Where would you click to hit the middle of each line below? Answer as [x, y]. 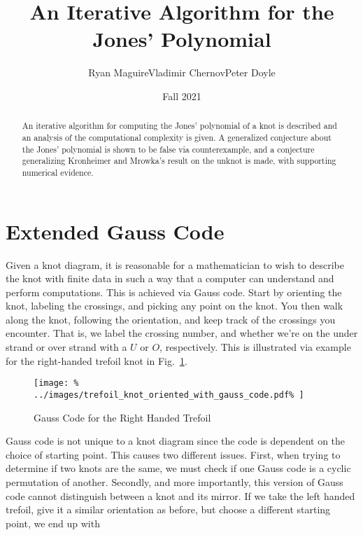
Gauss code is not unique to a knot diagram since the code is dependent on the [176, 441]
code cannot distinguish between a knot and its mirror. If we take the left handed [180, 495]
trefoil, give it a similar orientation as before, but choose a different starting [168, 509]
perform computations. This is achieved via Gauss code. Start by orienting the [174, 292]
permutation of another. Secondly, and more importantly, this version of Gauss [175, 481]
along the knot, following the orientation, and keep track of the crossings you [171, 319]
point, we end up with [53, 523]
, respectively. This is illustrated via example [255, 347]
